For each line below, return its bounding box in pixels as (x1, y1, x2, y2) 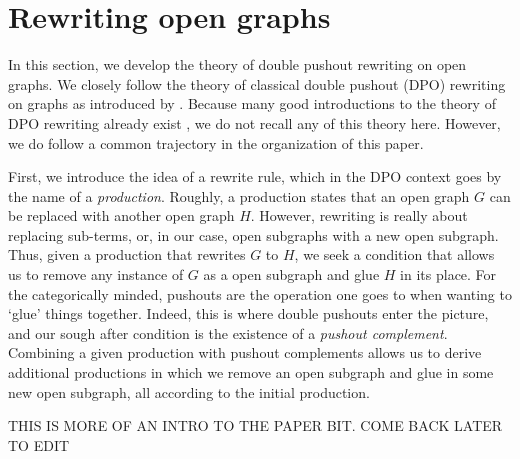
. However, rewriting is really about (250, 205, 468, 226)
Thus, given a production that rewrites (8, 244, 246, 265)
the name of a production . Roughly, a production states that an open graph (8, 185, 470, 206)
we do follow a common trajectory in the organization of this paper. (8, 132, 424, 153)
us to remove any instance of (8, 264, 184, 285)
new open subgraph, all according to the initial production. (8, 381, 370, 402)
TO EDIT (8, 434, 70, 455)
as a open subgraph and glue (203, 264, 380, 285)
